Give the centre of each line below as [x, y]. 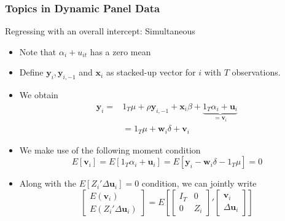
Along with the [48, 183]
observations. [256, 72]
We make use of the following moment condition [110, 149]
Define [31, 72]
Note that [38, 51]
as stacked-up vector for [151, 72]
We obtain [39, 95]
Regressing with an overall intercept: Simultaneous [100, 31]
